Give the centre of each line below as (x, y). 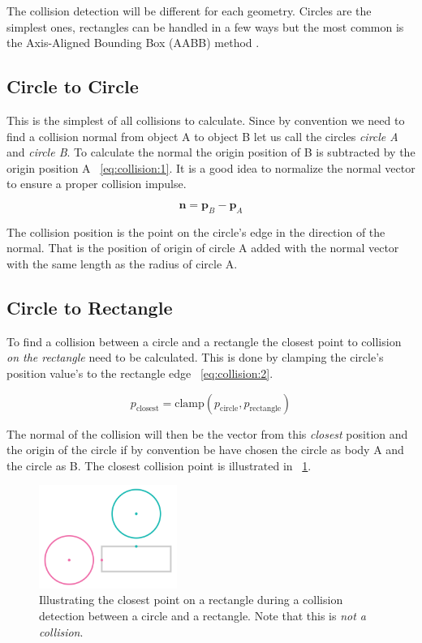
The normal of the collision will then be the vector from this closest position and (207, 433)
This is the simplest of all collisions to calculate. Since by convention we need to (206, 120)
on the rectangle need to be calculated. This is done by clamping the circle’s (195, 357)
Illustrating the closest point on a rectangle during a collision (191, 600)
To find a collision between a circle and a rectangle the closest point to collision (204, 341)
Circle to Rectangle (90, 307)
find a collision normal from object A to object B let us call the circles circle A (202, 136)
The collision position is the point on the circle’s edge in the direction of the (196, 231)
